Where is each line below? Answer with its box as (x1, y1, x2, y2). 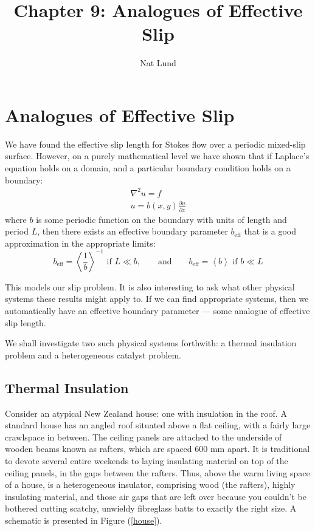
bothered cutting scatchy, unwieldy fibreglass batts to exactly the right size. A (5, 502, 297, 515)
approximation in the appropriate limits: (5, 236, 156, 249)
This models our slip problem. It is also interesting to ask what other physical (5, 280, 295, 293)
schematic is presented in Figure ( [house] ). (5, 514, 162, 526)
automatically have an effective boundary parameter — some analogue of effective (5, 304, 310, 317)
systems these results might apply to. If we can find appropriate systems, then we (5, 292, 309, 305)
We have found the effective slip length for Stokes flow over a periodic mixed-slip (5, 137, 306, 150)
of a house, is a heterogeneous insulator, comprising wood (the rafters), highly (5, 478, 296, 491)
